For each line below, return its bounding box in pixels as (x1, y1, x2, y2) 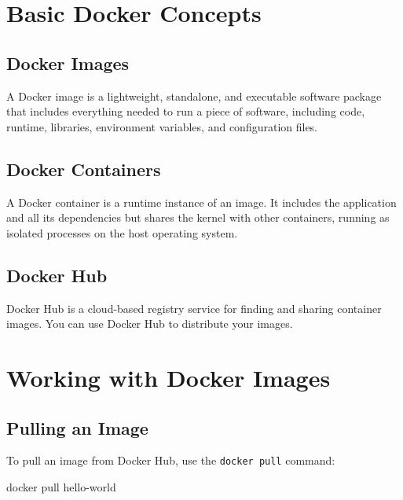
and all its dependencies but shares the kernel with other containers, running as (6, 209, 390, 226)
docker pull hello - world (6, 478, 116, 494)
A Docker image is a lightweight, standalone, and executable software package (6, 87, 382, 104)
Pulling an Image (6, 415, 148, 439)
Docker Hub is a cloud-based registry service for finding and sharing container (6, 300, 382, 316)
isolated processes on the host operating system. (6, 224, 238, 241)
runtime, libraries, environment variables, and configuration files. (6, 118, 318, 134)
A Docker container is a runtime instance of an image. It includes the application (6, 193, 397, 210)
